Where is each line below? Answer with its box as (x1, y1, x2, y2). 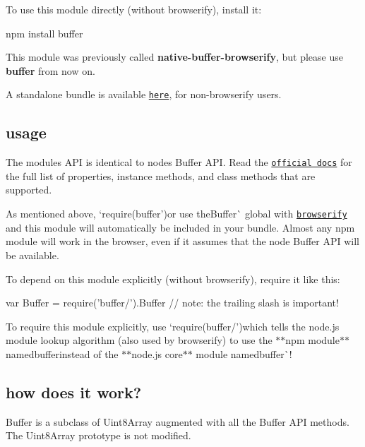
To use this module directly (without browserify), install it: (6, 2, 262, 16)
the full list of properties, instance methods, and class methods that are (6, 168, 316, 183)
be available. (6, 247, 59, 262)
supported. (6, 182, 52, 197)
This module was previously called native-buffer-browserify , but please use (6, 49, 343, 64)
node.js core (131, 346, 183, 361)
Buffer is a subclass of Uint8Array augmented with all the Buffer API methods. (6, 414, 349, 429)
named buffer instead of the (6, 346, 119, 361)
